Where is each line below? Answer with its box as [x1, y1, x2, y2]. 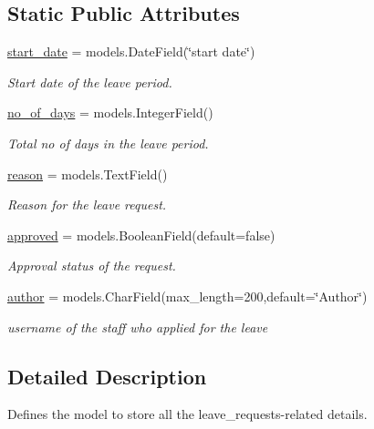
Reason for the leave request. [7, 195, 167, 214]
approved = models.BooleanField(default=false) [7, 225, 275, 244]
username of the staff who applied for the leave [7, 317, 268, 336]
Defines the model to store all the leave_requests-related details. [7, 404, 368, 424]
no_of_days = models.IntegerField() [7, 103, 213, 122]
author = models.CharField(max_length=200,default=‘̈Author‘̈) [7, 286, 368, 305]
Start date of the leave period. [7, 72, 172, 91]
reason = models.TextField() [7, 164, 168, 183]
